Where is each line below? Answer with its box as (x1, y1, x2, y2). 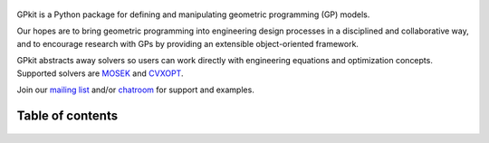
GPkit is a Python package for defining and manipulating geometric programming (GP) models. (16, 9, 370, 20)
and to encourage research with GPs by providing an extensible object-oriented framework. (16, 38, 360, 49)
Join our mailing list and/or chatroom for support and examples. (16, 84, 255, 95)
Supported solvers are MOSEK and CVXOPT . (16, 68, 184, 79)
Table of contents (16, 108, 118, 123)
